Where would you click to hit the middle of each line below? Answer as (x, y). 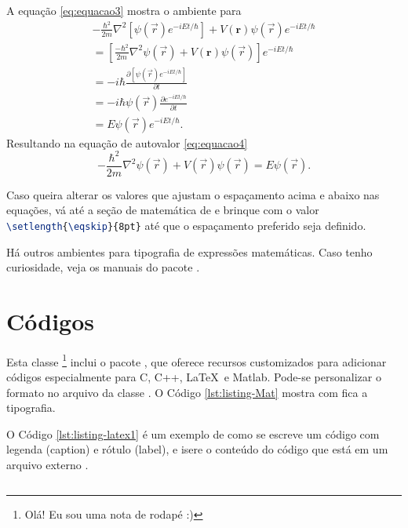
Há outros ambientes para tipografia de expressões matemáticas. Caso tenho (189, 251)
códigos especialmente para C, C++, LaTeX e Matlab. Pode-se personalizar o (194, 377)
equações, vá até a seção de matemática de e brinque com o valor (163, 210)
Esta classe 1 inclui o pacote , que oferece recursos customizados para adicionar (197, 360)
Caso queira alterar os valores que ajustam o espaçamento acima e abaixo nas (193, 194)
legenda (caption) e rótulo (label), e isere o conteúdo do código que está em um (197, 449)
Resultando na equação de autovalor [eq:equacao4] (127, 142)
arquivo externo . (47, 465)
